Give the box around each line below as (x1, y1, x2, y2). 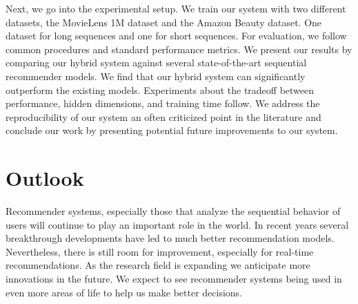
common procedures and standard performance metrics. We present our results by (6, 41, 352, 56)
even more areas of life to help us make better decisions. (6, 285, 242, 299)
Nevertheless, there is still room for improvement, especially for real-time (6, 244, 314, 258)
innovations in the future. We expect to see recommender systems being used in (6, 272, 342, 286)
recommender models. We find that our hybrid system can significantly (6, 68, 306, 83)
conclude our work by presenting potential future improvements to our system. (6, 123, 338, 137)
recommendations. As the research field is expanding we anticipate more (6, 258, 310, 272)
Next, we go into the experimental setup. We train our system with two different (6, 1, 346, 15)
